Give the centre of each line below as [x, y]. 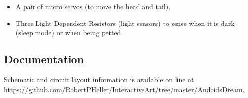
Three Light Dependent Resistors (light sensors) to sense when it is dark [125, 23]
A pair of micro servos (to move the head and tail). [93, 6]
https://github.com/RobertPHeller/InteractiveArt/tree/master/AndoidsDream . [124, 89]
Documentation [44, 59]
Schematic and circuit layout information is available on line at [99, 79]
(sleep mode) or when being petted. [69, 33]
